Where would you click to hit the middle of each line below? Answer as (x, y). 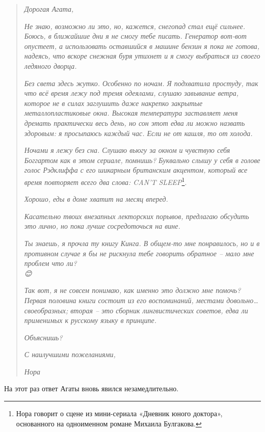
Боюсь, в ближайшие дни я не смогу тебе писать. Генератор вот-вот (135, 36)
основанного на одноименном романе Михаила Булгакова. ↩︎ (109, 423)
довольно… (242, 300)
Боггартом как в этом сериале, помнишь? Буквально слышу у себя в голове (142, 160)
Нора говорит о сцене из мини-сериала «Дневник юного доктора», (119, 413)
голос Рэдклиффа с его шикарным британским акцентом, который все (136, 170)
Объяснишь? (43, 337)
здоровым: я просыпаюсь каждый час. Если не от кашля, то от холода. (138, 133)
